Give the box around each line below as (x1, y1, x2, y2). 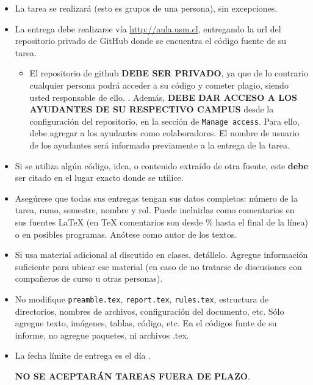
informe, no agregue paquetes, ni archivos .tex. (15, 328, 189, 341)
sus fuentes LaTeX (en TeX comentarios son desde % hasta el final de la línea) (15, 215, 308, 228)
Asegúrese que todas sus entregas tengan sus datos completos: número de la (15, 191, 298, 204)
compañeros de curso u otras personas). (15, 272, 163, 285)
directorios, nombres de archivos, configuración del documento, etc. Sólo (15, 304, 284, 317)
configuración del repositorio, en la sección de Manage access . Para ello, (29, 114, 300, 127)
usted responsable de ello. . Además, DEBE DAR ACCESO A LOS (29, 90, 297, 103)
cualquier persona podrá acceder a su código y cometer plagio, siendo (29, 78, 289, 91)
